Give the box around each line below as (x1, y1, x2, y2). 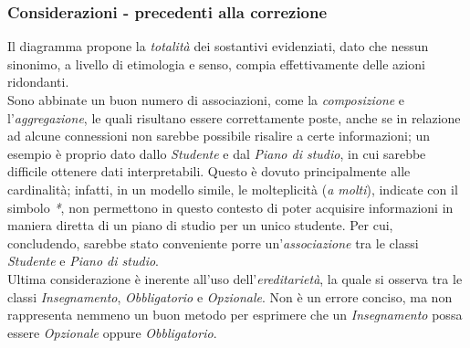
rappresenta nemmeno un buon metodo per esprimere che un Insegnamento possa (7, 305, 463, 324)
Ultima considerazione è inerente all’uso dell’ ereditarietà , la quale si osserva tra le (7, 269, 463, 288)
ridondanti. (7, 72, 69, 91)
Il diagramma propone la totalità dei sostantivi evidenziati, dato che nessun (7, 37, 429, 56)
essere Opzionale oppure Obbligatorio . (7, 322, 217, 342)
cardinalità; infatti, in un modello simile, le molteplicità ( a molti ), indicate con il (7, 179, 458, 198)
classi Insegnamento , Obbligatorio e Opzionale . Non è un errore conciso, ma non (7, 287, 453, 306)
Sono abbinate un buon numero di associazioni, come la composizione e (7, 90, 405, 109)
